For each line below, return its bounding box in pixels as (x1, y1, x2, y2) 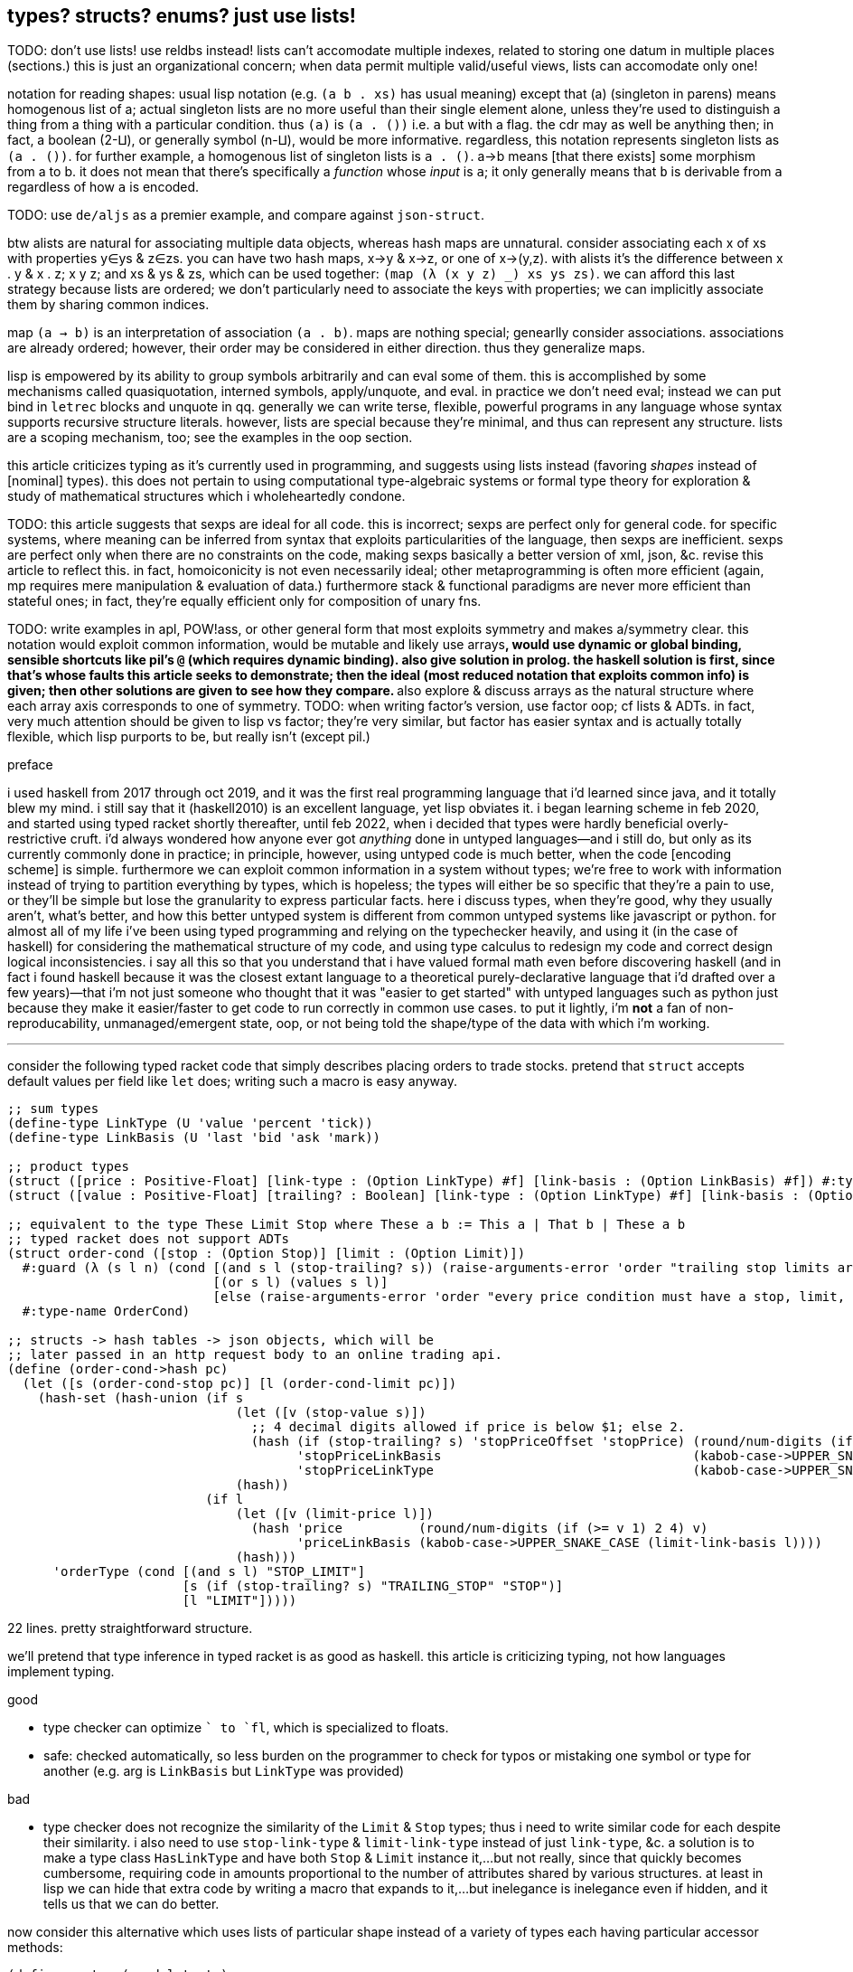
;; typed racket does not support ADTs (7, 1231, 289, 1247)
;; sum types (7, 1101, 99, 1117)
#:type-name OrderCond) (22, 1304, 191, 1319)
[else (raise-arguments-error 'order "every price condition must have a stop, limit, (212, 1289, 846, 1305)
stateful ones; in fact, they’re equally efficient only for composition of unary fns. (7, 593, 482, 609)
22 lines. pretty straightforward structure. (7, 1620, 253, 1637)
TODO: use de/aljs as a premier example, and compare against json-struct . (7, 207, 484, 223)
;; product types (7, 1159, 129, 1175)
